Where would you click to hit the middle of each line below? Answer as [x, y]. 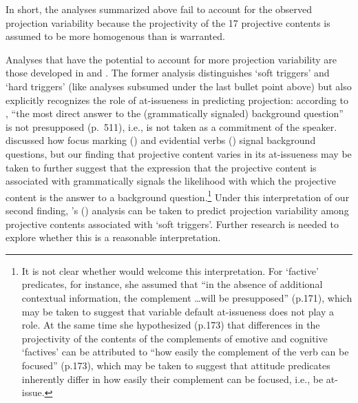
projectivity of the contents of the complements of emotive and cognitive [175, 338]
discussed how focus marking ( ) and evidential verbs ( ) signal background [161, 140]
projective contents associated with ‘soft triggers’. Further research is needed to [172, 224]
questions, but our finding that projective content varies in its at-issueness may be [179, 153]
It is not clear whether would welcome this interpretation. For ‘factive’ [170, 270]
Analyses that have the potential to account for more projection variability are [171, 59]
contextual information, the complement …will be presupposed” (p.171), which [187, 297]
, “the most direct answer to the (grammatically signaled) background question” [175, 113]
